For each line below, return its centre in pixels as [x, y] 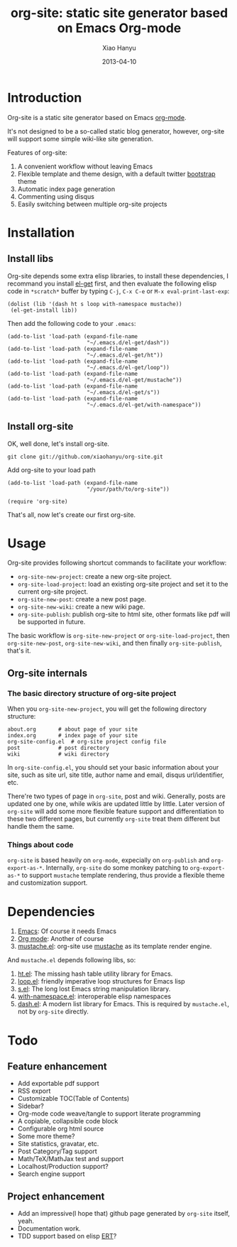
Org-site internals [47, 673]
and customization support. [48, 883]
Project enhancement [56, 1196]
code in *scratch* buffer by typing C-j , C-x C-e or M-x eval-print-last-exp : [118, 291]
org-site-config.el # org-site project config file [87, 742]
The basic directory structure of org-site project [92, 693]
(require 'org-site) [38, 501]
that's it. [19, 650]
